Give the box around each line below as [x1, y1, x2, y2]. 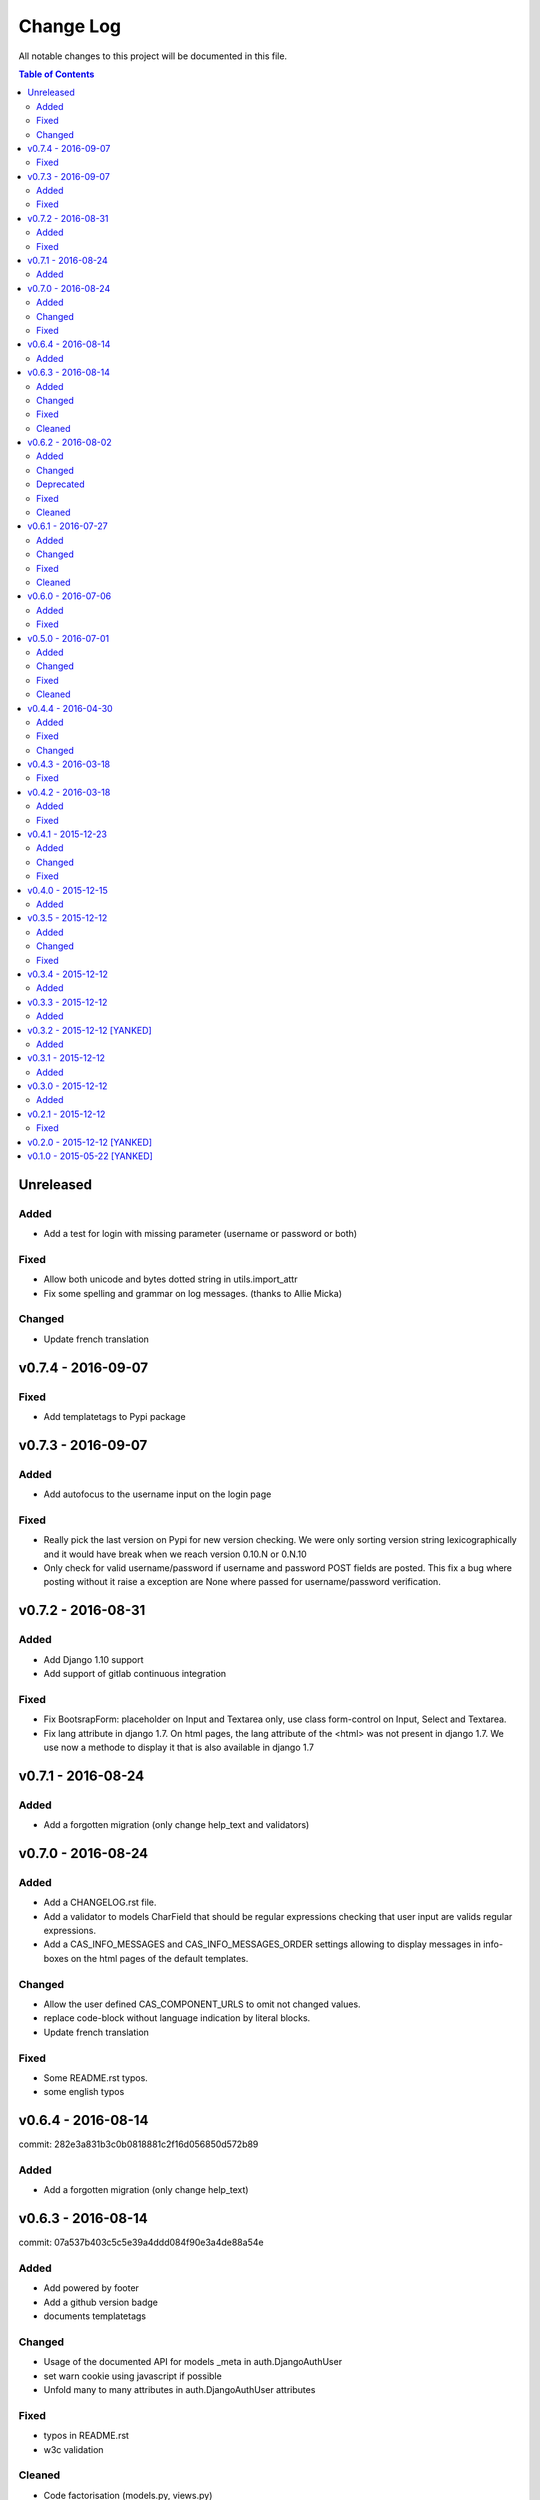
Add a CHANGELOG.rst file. [43, 1896, 157, 1909]
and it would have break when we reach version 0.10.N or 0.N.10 [43, 1548, 307, 1560]
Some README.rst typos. [43, 2071, 149, 2084]
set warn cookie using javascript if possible [43, 2370, 222, 2382]
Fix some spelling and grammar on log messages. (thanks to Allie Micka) [43, 1287, 343, 1299]
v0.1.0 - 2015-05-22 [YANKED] [27, 1150, 154, 1162]
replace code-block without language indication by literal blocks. [43, 2012, 311, 2024]
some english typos [43, 2086, 125, 2098]
